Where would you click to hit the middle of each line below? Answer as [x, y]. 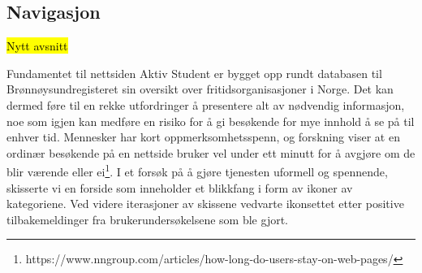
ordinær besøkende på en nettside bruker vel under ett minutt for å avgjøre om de [211, 152]
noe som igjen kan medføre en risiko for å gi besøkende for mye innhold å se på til [211, 121]
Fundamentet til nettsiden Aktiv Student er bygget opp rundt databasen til [194, 73]
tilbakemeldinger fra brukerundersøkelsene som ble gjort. [147, 219]
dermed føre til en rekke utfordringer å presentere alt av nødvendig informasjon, [206, 104]
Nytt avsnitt [37, 46]
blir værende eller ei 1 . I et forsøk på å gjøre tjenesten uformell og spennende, [197, 171]
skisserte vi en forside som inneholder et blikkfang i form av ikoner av [180, 187]
